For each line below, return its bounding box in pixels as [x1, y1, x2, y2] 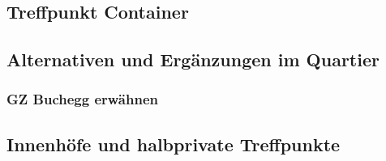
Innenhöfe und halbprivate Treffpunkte [6, 131, 341, 156]
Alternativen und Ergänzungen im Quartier [6, 47, 380, 72]
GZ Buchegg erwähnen [6, 89, 158, 109]
